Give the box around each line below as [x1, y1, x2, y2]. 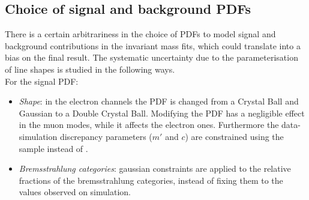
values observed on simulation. [19, 186, 131, 198]
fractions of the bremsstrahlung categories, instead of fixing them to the [19, 174, 283, 186]
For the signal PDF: [5, 74, 79, 87]
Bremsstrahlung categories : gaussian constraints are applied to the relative [19, 162, 291, 175]
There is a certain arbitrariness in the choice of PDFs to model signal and [5, 28, 276, 40]
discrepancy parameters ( [59, 130, 152, 142]
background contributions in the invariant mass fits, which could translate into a [5, 39, 301, 52]
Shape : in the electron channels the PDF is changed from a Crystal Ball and [19, 95, 299, 108]
